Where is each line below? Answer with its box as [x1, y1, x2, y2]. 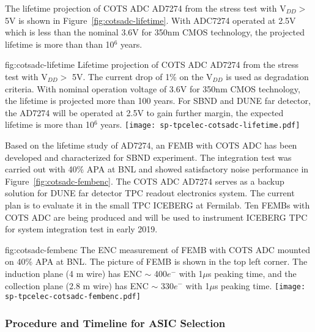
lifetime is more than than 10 [5, 37, 114, 50]
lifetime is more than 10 [5, 118, 94, 131]
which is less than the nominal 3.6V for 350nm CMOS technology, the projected [5, 26, 305, 39]
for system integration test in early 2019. [5, 223, 158, 235]
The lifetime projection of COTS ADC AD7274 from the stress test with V [5, 2, 286, 14]
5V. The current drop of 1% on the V [72, 70, 213, 83]
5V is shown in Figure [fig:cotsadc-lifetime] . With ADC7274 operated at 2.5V [5, 13, 296, 26]
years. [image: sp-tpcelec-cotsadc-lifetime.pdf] [100, 118, 300, 131]
